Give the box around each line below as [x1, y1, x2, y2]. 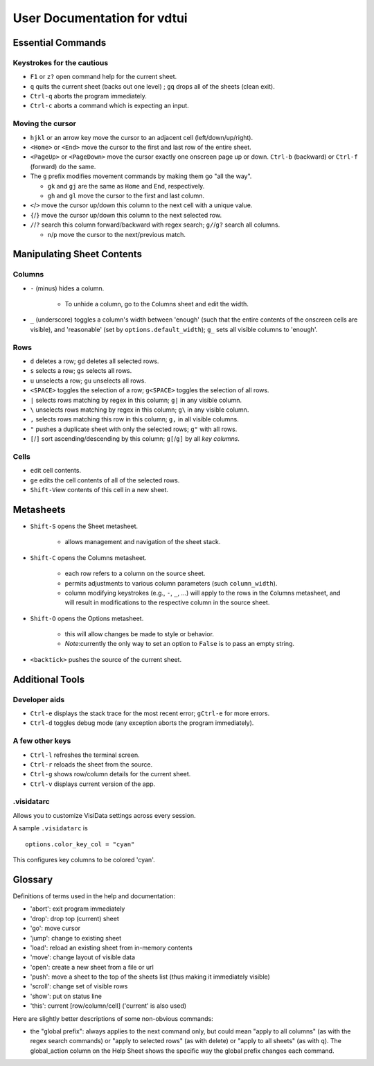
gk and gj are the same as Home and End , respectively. [47, 182, 205, 190]
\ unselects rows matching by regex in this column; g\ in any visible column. [30, 405, 249, 414]
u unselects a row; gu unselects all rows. [30, 376, 147, 385]
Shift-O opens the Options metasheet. [30, 614, 144, 622]
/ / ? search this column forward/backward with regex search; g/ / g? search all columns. [30, 220, 280, 229]
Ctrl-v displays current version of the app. [30, 780, 156, 788]
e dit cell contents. [30, 466, 82, 475]
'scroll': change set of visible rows [30, 982, 128, 990]
